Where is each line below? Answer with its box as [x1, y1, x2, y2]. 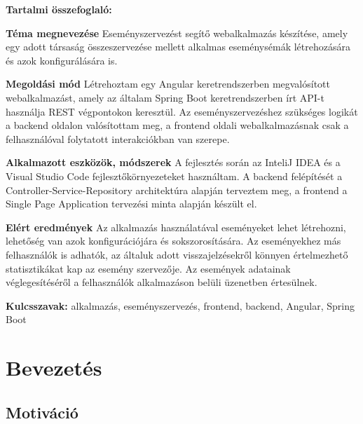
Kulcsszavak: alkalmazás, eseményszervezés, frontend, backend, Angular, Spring [6, 298, 355, 313]
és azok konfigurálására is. [6, 53, 118, 67]
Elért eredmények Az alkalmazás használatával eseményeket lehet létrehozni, [6, 219, 346, 234]
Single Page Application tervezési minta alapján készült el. [6, 196, 257, 211]
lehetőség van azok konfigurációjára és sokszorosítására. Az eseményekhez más [6, 233, 341, 248]
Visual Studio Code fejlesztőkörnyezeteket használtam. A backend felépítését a [6, 168, 343, 183]
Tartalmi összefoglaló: [6, 2, 112, 16]
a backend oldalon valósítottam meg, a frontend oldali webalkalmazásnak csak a [6, 118, 349, 132]
